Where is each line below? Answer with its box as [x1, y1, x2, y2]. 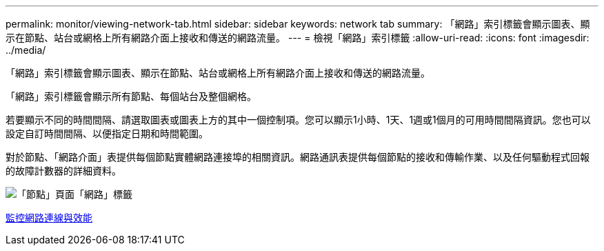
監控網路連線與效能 [6, 212, 92, 223]
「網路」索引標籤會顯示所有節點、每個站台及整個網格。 [6, 90, 256, 102]
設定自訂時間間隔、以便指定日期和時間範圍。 [6, 128, 208, 139]
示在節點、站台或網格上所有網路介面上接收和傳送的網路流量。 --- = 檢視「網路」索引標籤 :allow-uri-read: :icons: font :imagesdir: [6, 32, 590, 43]
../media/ [6, 44, 46, 56]
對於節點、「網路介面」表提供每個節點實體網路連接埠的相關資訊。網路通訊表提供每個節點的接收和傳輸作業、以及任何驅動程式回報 [6, 151, 590, 163]
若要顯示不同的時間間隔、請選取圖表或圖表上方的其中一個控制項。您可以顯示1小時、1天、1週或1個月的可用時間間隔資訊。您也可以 [6, 114, 591, 125]
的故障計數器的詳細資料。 [6, 165, 121, 177]
